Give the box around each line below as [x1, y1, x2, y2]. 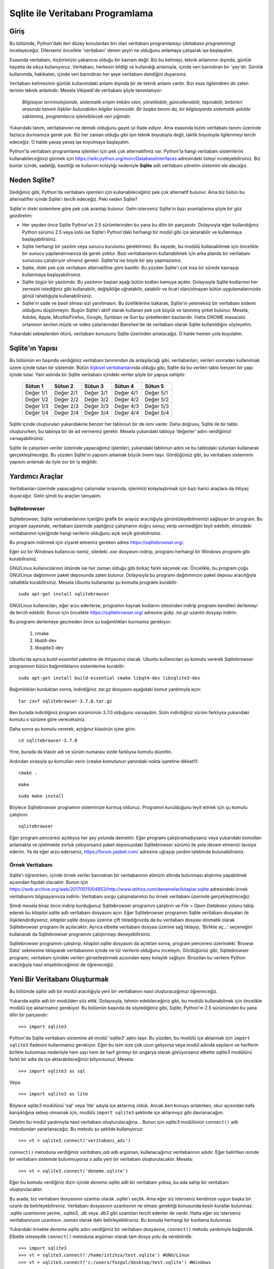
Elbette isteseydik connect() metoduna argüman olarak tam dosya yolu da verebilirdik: [9, 1233, 193, 1240]
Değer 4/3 [114, 403, 139, 410]
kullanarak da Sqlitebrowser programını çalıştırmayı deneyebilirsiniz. [9, 931, 152, 937]
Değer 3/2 [84, 396, 109, 403]
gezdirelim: [9, 213, 33, 218]
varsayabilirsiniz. [9, 436, 45, 442]
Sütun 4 [114, 383, 134, 390]
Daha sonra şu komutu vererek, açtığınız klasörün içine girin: [9, 726, 136, 732]
